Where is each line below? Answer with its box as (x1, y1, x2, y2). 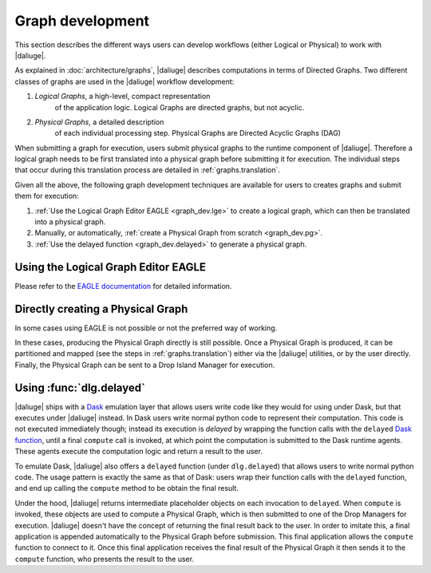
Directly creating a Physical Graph (14, 302, 188, 315)
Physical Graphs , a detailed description (34, 117, 164, 127)
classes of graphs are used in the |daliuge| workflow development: (14, 77, 235, 86)
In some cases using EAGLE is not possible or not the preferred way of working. (14, 323, 278, 333)
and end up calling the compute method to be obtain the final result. (14, 484, 239, 493)
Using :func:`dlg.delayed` (14, 381, 145, 394)
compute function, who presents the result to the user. (14, 554, 195, 563)
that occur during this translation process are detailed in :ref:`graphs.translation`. (14, 165, 281, 175)
